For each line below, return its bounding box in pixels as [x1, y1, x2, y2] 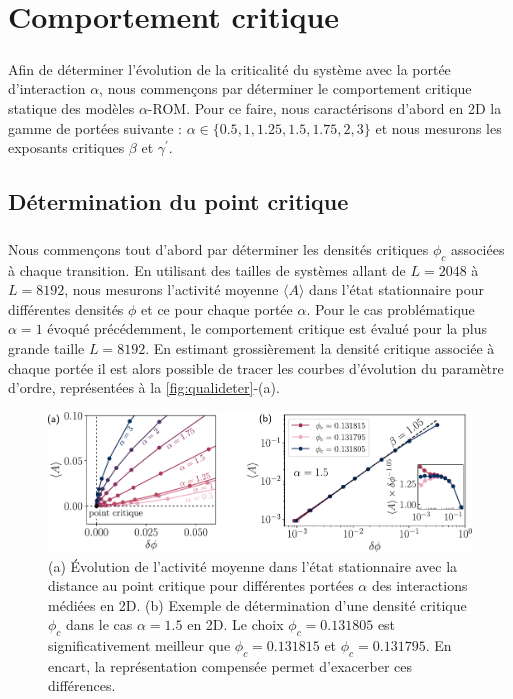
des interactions [371, 575, 468, 596]
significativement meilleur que [48, 635, 231, 656]
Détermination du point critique [8, 186, 349, 217]
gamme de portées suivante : [8, 117, 182, 138]
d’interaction [8, 78, 86, 99]
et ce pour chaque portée [141, 298, 293, 319]
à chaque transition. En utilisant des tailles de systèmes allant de [8, 259, 406, 280]
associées [450, 238, 505, 259]
